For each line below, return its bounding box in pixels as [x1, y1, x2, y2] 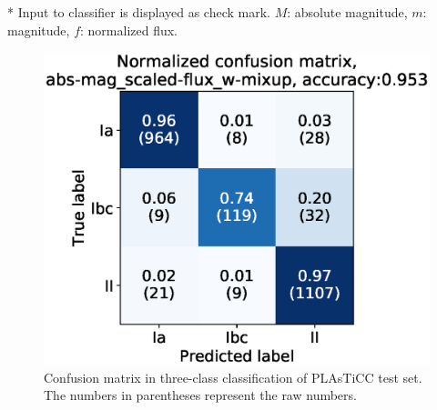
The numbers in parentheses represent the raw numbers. [44, 385, 357, 405]
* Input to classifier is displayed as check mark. [7, 3, 270, 21]
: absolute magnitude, [287, 3, 408, 21]
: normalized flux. [80, 20, 178, 39]
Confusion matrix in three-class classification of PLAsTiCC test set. [44, 367, 422, 386]
